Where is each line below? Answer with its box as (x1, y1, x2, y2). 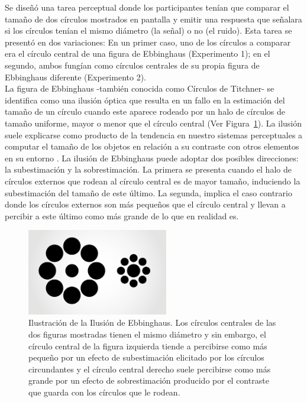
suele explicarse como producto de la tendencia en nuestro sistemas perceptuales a (5, 128, 303, 141)
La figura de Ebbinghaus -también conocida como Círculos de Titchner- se (5, 82, 274, 95)
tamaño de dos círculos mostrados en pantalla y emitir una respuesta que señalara (5, 12, 302, 25)
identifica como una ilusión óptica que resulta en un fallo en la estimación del (5, 93, 285, 106)
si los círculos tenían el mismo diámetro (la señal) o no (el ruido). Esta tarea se (5, 24, 292, 37)
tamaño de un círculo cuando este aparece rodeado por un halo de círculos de (5, 105, 286, 118)
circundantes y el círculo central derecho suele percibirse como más (28, 362, 271, 375)
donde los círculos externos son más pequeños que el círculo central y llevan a (5, 198, 286, 210)
